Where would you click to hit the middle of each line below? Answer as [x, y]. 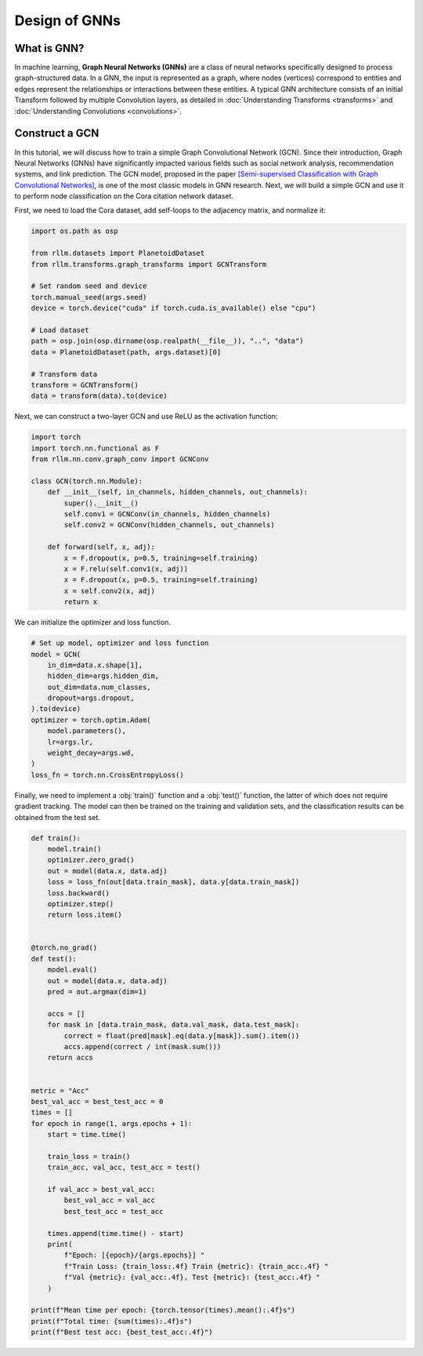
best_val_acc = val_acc [110, 1200]
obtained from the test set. [58, 817]
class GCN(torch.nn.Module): [87, 481]
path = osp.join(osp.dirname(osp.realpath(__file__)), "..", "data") [167, 341]
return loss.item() [85, 915]
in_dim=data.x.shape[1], [95, 665]
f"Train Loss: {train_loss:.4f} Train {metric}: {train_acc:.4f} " [196, 1266]
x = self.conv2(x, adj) [110, 591]
